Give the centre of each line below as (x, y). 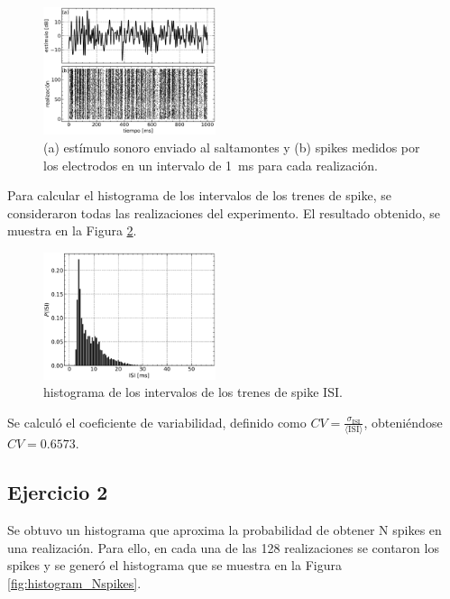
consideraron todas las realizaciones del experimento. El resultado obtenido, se (224, 212)
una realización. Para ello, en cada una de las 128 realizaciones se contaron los (223, 547)
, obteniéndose (403, 422)
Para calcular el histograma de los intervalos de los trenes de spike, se (199, 195)
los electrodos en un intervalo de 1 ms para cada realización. (211, 165)
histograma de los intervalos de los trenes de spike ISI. (193, 392)
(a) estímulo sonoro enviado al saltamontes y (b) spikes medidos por (232, 147)
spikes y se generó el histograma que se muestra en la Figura (174, 565)
